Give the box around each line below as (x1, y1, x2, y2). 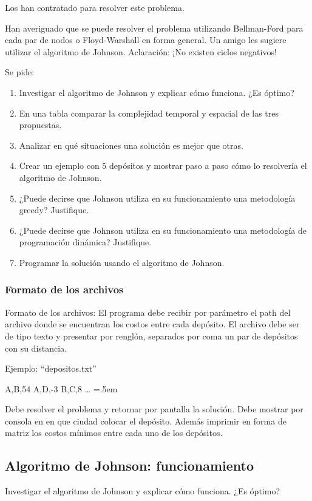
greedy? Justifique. (19, 203, 89, 216)
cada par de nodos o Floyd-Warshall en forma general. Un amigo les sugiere (5, 33, 287, 46)
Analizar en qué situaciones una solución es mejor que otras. (19, 138, 243, 151)
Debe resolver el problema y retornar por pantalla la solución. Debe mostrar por (5, 403, 304, 415)
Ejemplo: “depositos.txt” (5, 362, 97, 375)
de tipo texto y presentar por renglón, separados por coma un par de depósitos (5, 329, 298, 342)
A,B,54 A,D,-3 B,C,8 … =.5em (5, 382, 118, 395)
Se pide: (5, 66, 35, 78)
